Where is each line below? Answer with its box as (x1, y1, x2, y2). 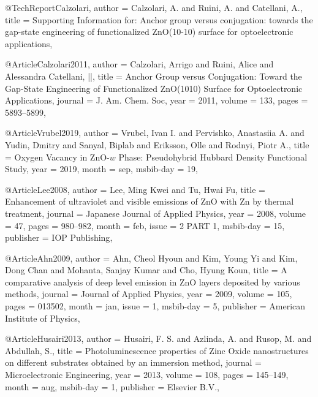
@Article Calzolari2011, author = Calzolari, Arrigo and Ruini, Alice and (5, 58, 274, 70)
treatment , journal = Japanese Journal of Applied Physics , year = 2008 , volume (5, 206, 306, 219)
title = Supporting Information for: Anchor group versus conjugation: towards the (5, 13, 313, 26)
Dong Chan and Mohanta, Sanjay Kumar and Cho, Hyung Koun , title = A (5, 263, 287, 276)
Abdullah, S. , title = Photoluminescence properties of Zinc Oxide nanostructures (5, 344, 309, 357)
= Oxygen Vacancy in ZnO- (5, 150, 110, 163)
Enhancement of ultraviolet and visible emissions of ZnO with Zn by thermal (5, 195, 294, 208)
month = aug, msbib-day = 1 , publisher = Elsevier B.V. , (5, 380, 219, 393)
